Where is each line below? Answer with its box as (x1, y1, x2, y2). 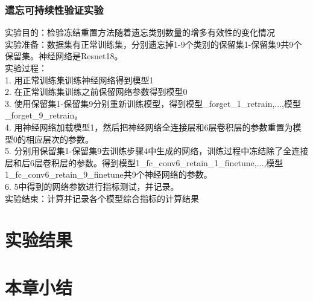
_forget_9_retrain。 (5, 109, 83, 121)
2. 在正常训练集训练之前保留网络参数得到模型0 (5, 85, 188, 98)
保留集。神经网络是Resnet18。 (5, 50, 123, 62)
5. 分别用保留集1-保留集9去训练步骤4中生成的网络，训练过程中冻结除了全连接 (5, 144, 309, 157)
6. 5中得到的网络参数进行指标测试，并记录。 (5, 180, 179, 192)
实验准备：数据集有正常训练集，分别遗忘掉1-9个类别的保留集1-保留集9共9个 (5, 37, 302, 50)
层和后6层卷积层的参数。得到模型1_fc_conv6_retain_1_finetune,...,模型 (5, 156, 283, 169)
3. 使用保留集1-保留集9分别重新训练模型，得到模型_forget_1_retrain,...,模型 (5, 97, 301, 109)
